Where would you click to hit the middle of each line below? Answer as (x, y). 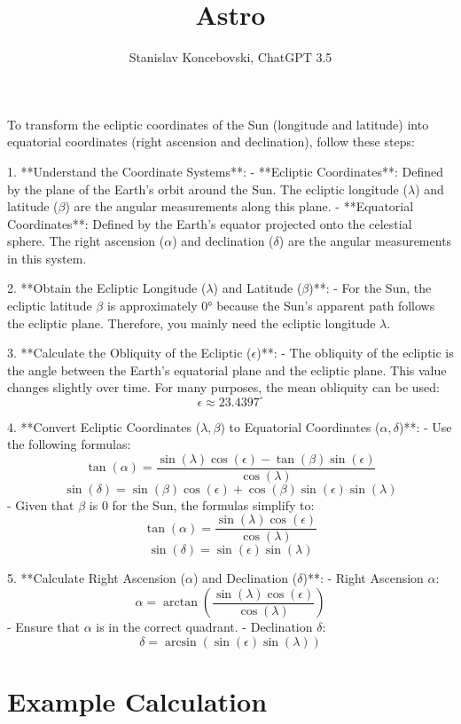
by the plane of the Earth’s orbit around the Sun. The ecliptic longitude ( (207, 189)
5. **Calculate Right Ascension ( (96, 578)
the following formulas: (69, 444)
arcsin (180, 642)
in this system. (47, 258)
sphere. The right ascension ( (86, 241)
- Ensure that (43, 627)
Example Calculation (137, 700)
